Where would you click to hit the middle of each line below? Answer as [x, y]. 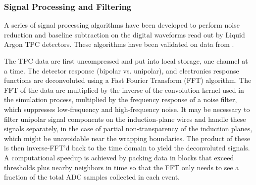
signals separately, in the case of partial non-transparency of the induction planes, [128, 129]
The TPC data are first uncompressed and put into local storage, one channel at [126, 61]
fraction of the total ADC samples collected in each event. [92, 177]
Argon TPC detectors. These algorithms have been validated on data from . [119, 44]
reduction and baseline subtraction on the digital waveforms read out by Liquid [125, 34]
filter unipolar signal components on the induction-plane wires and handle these [125, 119]
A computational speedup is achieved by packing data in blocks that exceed [119, 157]
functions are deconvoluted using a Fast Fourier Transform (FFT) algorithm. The [128, 80]
